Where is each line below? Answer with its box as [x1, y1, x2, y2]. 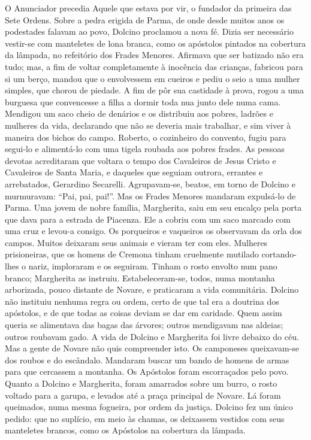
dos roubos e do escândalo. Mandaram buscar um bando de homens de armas [5, 353, 289, 366]
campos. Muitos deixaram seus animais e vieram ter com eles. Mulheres [5, 236, 268, 248]
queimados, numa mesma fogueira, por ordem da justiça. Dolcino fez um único [5, 400, 293, 413]
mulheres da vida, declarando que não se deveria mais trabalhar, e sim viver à [5, 119, 291, 131]
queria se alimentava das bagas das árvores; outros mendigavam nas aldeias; [5, 318, 283, 331]
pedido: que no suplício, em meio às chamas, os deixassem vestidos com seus [5, 412, 285, 424]
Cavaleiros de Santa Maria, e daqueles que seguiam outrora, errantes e [5, 166, 263, 178]
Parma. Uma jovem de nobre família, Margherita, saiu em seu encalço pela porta [5, 201, 302, 214]
